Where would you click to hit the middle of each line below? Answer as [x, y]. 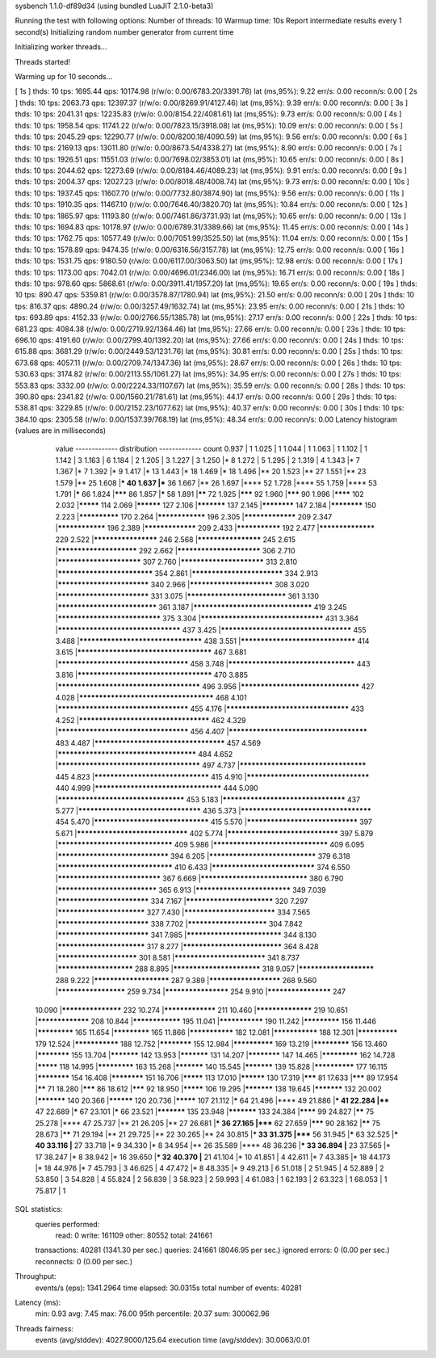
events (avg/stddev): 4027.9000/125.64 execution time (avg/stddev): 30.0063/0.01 [172, 1340]
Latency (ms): [38, 1302]
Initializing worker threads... [61, 47]
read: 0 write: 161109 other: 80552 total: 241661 [134, 1235]
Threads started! [43, 61]
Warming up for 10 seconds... [64, 76]
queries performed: [67, 1224]
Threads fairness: [44, 1328]
